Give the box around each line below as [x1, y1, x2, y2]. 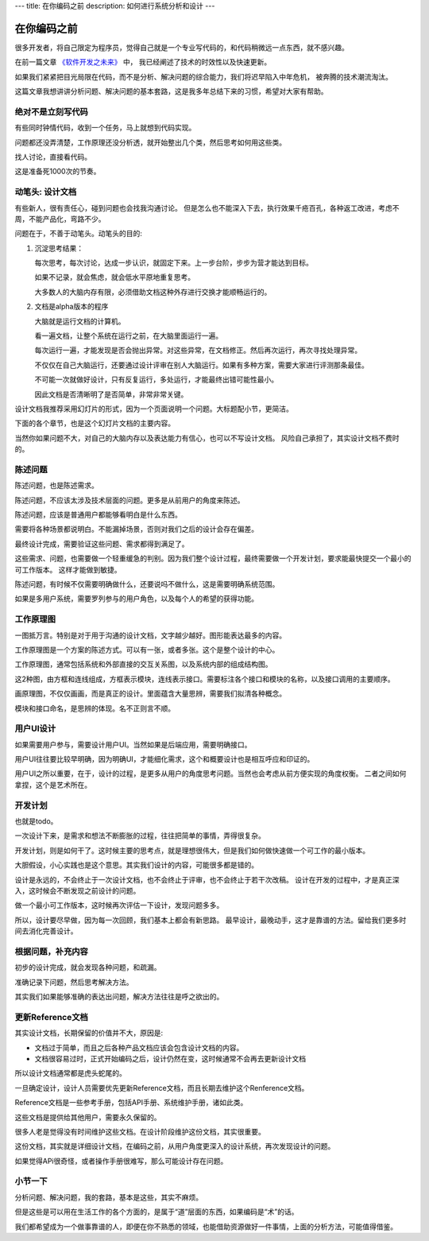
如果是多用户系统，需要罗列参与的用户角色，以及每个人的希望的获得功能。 [14, 594, 258, 603]
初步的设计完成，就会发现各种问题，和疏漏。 [14, 963, 161, 972]
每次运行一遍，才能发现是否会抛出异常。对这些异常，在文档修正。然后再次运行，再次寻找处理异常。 [34, 346, 361, 355]
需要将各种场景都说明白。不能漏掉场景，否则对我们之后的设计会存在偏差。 [14, 525, 258, 534]
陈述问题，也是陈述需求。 [14, 481, 99, 491]
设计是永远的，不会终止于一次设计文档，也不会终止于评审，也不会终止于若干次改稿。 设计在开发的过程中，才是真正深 [14, 875, 400, 884]
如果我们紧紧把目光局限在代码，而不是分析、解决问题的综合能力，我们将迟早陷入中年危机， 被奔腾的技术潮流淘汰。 [14, 72, 392, 81]
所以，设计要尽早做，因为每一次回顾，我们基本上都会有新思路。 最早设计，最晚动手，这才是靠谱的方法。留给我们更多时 [14, 915, 407, 925]
